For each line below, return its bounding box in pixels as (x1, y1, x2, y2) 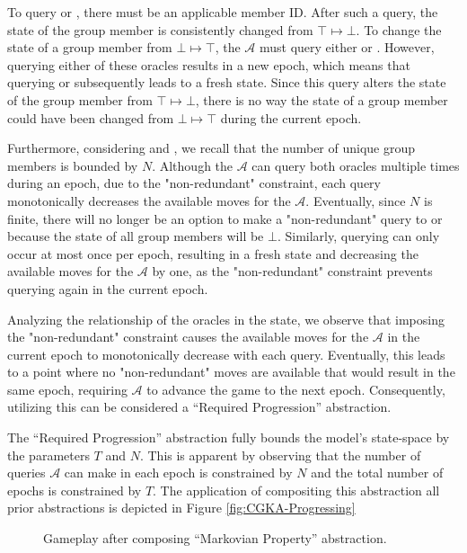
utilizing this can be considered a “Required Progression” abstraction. (7, 397, 392, 416)
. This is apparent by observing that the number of (139, 445, 421, 464)
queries (7, 463, 46, 482)
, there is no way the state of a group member (195, 90, 448, 109)
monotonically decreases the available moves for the (7, 191, 291, 210)
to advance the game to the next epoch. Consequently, (146, 379, 445, 398)
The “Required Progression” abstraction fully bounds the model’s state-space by (7, 428, 450, 447)
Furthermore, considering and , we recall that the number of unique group (7, 138, 416, 157)
